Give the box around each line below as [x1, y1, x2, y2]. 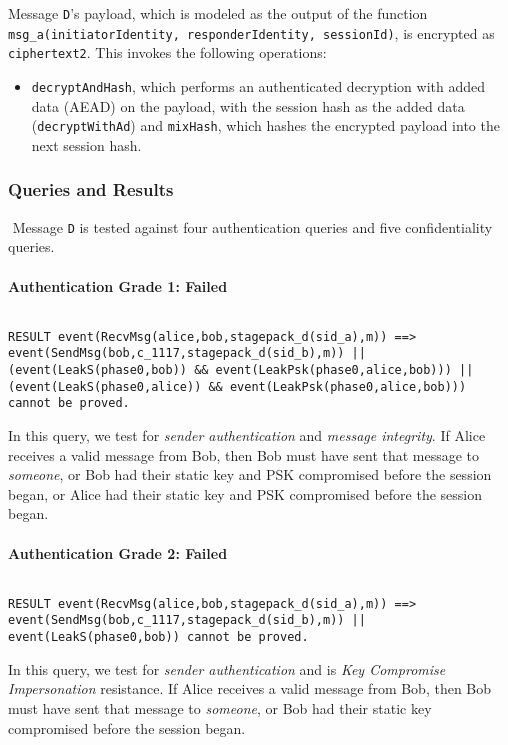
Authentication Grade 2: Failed [8, 542, 228, 563]
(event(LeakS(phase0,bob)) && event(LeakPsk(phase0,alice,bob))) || [8, 363, 474, 378]
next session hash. [31, 134, 142, 155]
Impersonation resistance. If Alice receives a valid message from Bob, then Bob [8, 678, 492, 699]
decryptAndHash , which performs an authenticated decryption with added [31, 75, 485, 96]
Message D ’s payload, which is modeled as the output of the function [8, 3, 428, 23]
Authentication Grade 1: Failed [8, 275, 228, 296]
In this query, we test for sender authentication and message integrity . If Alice [8, 425, 486, 446]
